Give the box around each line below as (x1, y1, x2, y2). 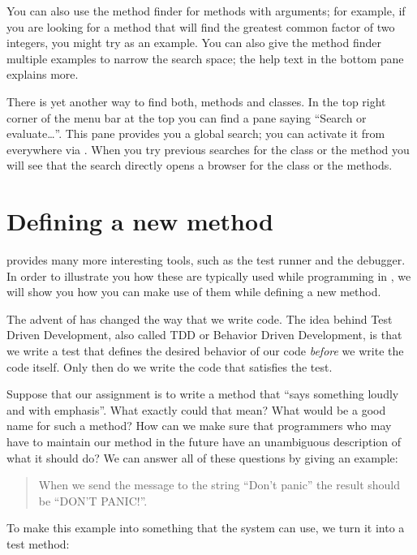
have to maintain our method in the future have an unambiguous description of (6, 433, 402, 450)
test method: (6, 535, 70, 552)
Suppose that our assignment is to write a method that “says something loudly (6, 385, 399, 402)
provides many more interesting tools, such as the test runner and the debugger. (6, 252, 406, 269)
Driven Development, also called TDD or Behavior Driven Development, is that (6, 326, 402, 343)
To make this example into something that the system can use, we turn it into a (6, 519, 405, 536)
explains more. (6, 66, 79, 83)
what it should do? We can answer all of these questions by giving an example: (6, 449, 398, 466)
